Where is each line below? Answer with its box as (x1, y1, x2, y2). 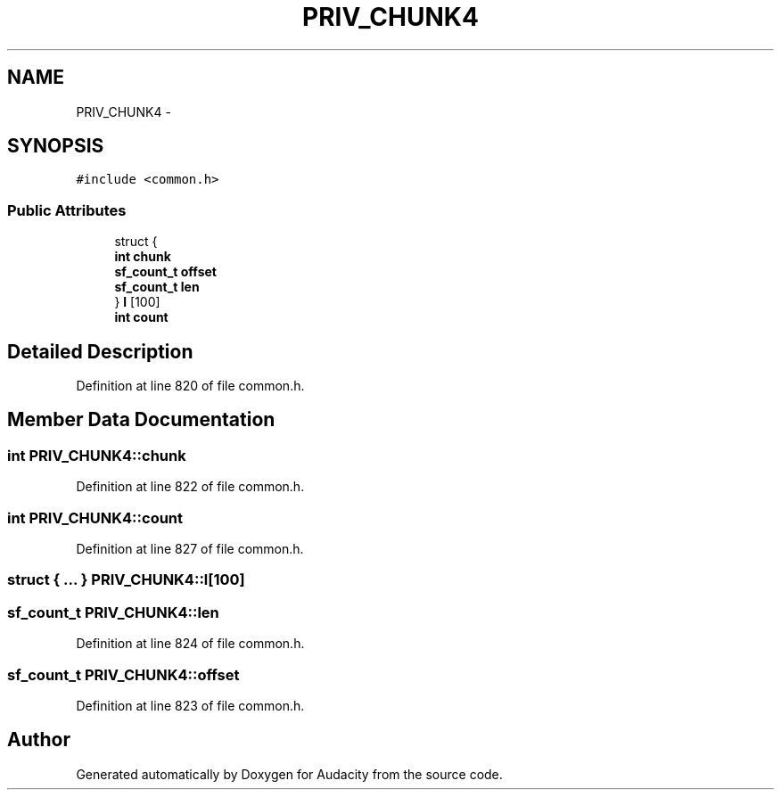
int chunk (114, 249, 171, 265)
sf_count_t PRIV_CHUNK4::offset (7, 665, 240, 684)
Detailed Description (7, 340, 193, 363)
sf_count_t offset (114, 264, 217, 280)
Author (7, 728, 70, 752)
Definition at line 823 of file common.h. (76, 697, 305, 713)
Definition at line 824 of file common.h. (76, 636, 305, 652)
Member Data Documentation (7, 408, 275, 431)
